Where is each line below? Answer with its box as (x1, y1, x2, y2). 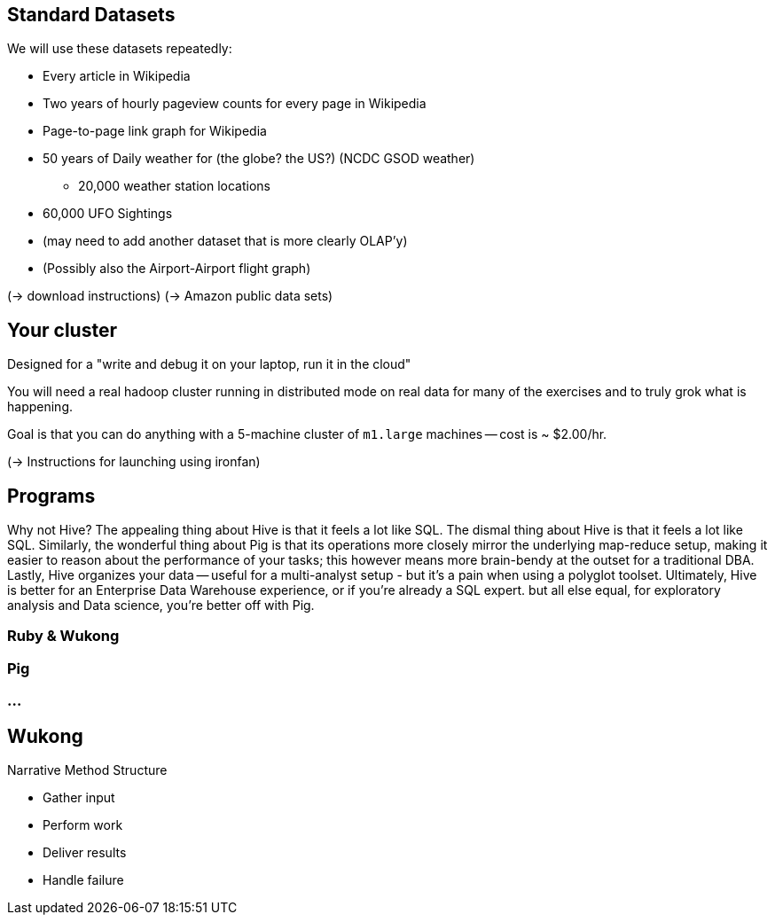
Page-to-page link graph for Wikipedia (43, 123, 267, 139)
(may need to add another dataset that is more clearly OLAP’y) (43, 233, 408, 249)
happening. (7, 399, 73, 415)
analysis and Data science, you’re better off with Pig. (7, 598, 315, 613)
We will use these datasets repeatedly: (7, 41, 232, 57)
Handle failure (43, 872, 124, 888)
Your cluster (7, 318, 117, 341)
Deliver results (43, 845, 127, 861)
